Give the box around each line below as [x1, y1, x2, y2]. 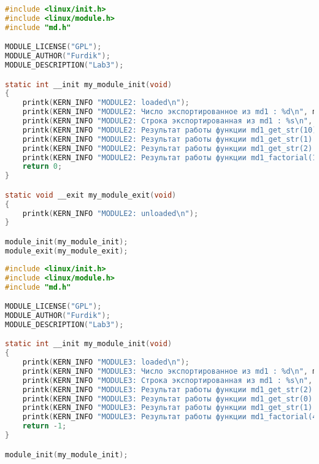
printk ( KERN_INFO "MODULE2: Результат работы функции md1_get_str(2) [22, 144, 313, 153]
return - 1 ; [22, 422, 67, 431]
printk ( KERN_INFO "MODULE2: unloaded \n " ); [22, 209, 199, 218]
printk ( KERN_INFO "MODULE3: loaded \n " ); [22, 358, 190, 367]
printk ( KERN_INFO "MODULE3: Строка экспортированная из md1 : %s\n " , [22, 376, 313, 385]
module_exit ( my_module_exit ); [5, 246, 128, 255]
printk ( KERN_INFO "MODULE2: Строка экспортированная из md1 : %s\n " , [22, 117, 313, 126]
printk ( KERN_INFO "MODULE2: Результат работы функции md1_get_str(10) [22, 125, 317, 134]
